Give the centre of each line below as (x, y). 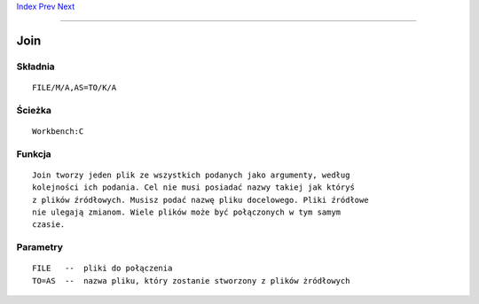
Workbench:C (58, 131)
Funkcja (34, 153)
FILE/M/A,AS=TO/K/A (75, 87)
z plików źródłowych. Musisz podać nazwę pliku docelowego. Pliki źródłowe (200, 200)
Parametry (40, 247)
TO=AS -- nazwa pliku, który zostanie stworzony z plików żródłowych (191, 281)
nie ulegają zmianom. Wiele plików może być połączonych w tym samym (187, 212)
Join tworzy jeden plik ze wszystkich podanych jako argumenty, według (191, 175)
